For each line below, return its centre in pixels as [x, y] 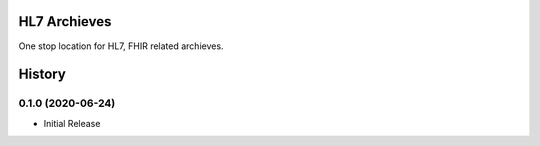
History [42, 74]
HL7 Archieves [65, 21]
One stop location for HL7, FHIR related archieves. [121, 46]
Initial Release [72, 123]
